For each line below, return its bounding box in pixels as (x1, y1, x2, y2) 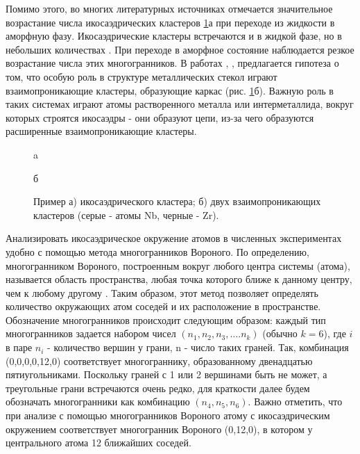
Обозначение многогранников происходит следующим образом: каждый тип (6, 312, 326, 327)
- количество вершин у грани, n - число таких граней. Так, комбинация (47, 340, 349, 355)
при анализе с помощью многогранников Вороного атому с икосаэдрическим (6, 408, 330, 423)
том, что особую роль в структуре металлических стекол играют (6, 69, 277, 83)
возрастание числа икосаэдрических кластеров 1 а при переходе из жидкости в (6, 15, 335, 29)
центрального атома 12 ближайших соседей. (6, 435, 191, 450)
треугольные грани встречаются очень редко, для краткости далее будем (6, 380, 310, 395)
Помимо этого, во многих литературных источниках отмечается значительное (6, 1, 333, 15)
